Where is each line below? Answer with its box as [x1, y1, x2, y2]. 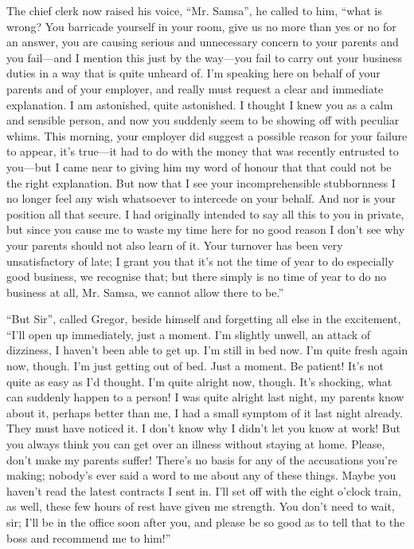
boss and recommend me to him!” [6, 529, 171, 546]
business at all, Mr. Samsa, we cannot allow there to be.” [6, 283, 284, 300]
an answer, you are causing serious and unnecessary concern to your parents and [6, 34, 399, 50]
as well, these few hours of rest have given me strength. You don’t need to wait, [6, 498, 395, 515]
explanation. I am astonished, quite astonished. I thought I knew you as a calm [6, 96, 393, 113]
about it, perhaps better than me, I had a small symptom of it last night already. [6, 404, 403, 421]
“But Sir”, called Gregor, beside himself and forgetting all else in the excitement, [6, 310, 401, 327]
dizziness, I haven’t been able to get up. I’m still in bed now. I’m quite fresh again [6, 342, 408, 358]
